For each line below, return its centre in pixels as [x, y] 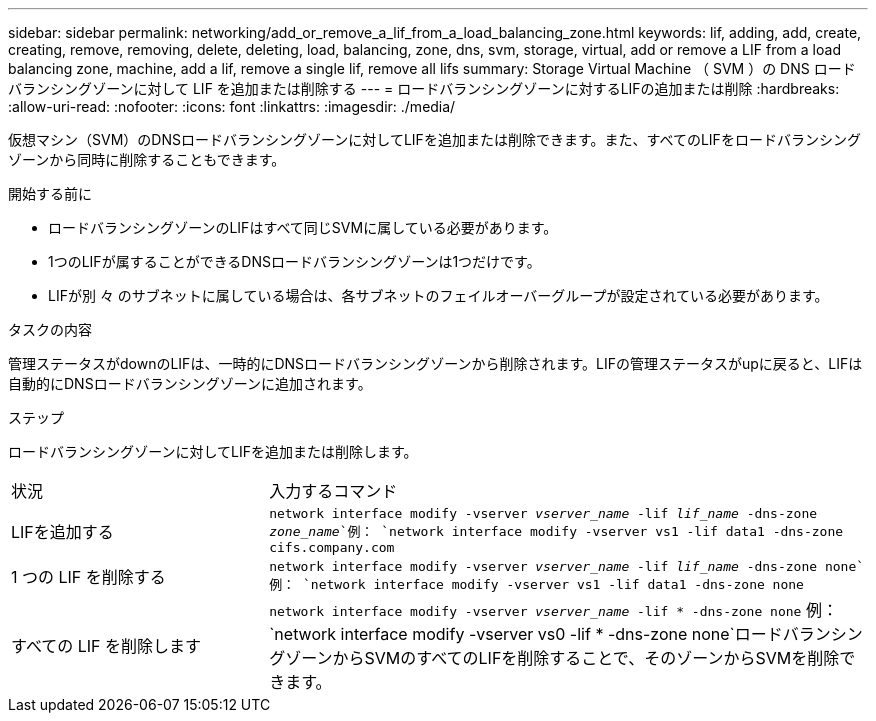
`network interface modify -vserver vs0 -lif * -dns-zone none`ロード [526, 634]
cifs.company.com [332, 547]
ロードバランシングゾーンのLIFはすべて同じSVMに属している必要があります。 [303, 227]
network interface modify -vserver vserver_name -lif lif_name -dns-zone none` [567, 566]
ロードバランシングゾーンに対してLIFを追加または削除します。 [213, 451]
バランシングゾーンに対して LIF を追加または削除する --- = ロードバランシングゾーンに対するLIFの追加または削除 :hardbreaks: [424, 88]
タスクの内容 [50, 329]
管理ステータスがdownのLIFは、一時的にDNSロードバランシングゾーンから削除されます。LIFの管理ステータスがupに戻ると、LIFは [435, 363]
